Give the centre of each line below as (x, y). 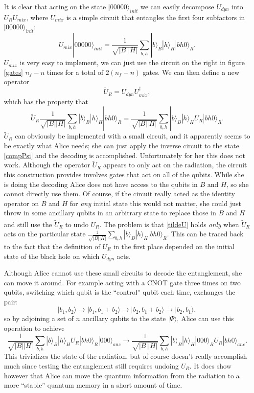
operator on (22, 203)
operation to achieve (34, 328)
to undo (77, 224)
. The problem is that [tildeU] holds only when (169, 224)
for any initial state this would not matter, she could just (155, 203)
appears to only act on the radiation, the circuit (175, 165)
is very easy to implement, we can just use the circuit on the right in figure (132, 62)
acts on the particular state (45, 234)
